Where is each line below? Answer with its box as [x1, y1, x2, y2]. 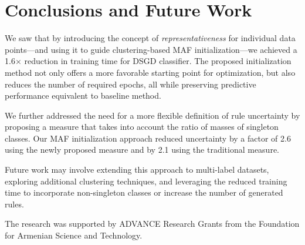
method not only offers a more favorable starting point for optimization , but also [5, 66, 296, 78]
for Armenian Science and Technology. [5, 229, 143, 241]
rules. [5, 197, 24, 210]
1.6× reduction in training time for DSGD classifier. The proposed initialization [5, 55, 292, 67]
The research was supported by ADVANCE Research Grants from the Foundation [5, 217, 300, 230]
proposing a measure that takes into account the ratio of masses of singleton [5, 120, 279, 133]
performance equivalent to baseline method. [5, 89, 161, 102]
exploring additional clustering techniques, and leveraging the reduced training [5, 174, 287, 187]
